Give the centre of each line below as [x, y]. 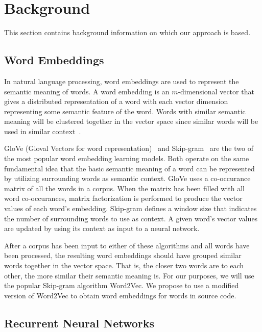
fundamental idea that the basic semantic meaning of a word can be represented [129, 168]
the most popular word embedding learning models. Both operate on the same [127, 158]
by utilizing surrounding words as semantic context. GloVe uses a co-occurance [127, 178]
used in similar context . [43, 131]
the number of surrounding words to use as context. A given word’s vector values [131, 218]
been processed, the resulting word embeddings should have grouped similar [123, 255]
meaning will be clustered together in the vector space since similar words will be [131, 121]
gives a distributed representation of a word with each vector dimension [116, 101]
